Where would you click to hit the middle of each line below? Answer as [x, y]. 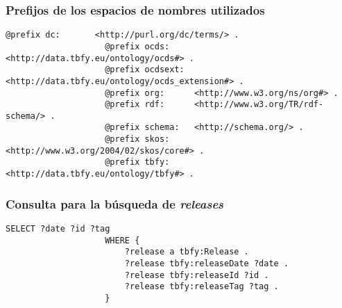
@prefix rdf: [135, 105]
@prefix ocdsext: [145, 70]
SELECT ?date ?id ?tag [58, 228]
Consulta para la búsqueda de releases [115, 203]
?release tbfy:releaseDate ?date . [207, 263]
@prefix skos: [137, 139]
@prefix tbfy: [137, 162]
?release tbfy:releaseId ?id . [197, 275]
